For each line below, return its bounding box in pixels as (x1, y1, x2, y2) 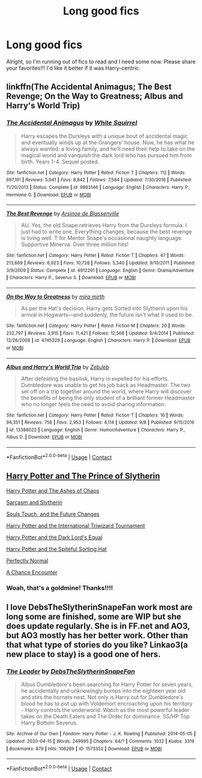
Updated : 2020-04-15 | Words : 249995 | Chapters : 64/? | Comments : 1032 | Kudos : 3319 (6, 738, 195, 744)
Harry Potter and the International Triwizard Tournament (6, 522, 145, 529)
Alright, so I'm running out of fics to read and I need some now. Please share (6, 58, 196, 65)
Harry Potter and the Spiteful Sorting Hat (6, 545, 107, 552)
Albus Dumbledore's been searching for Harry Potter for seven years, (20, 681, 194, 688)
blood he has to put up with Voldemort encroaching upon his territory (20, 700, 193, 708)
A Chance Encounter (6, 569, 58, 576)
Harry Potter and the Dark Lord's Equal (6, 534, 103, 541)
